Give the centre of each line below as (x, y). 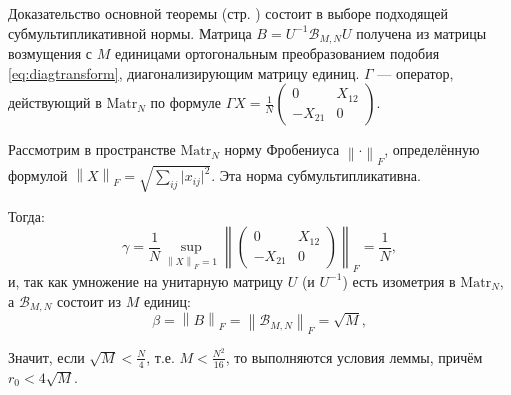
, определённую (432, 149)
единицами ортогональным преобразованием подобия (277, 53)
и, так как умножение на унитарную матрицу (146, 280)
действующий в (55, 102)
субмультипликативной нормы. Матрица (130, 32)
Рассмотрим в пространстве (92, 149)
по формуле (186, 102)
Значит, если (46, 356)
